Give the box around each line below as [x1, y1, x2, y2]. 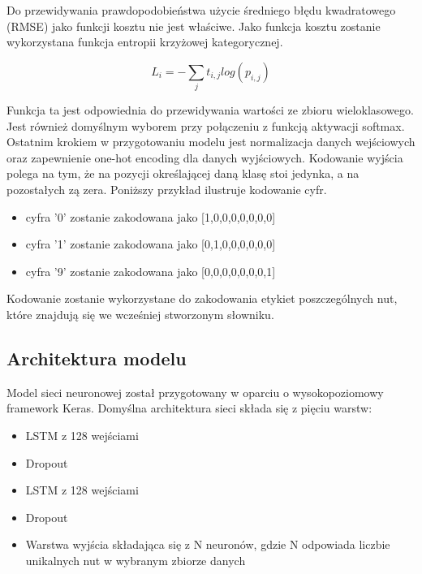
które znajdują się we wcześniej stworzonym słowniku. [6, 306, 274, 323]
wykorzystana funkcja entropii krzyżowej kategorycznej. [6, 33, 283, 50]
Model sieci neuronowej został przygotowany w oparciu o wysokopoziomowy [6, 383, 384, 400]
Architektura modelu [6, 346, 187, 371]
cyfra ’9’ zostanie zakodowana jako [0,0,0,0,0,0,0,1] [25, 262, 276, 279]
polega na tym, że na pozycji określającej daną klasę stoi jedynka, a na [6, 165, 360, 182]
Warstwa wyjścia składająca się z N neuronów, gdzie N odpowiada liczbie [25, 536, 390, 553]
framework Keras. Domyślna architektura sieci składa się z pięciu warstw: [6, 399, 372, 416]
